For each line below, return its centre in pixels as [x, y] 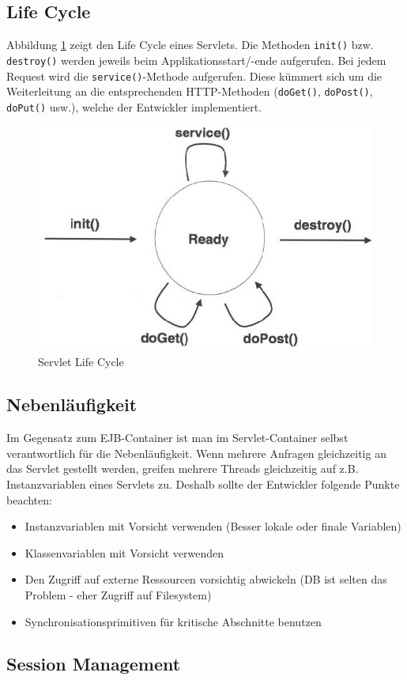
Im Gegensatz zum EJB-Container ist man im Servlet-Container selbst [177, 438]
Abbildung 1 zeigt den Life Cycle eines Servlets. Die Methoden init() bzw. [190, 45]
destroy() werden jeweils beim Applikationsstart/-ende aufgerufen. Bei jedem [196, 60]
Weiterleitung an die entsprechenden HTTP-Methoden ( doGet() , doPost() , [190, 91]
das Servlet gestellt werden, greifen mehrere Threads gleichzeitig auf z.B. [183, 468]
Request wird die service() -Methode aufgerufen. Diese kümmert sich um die [194, 76]
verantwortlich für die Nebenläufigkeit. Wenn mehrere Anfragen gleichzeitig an [196, 453]
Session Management [94, 664]
